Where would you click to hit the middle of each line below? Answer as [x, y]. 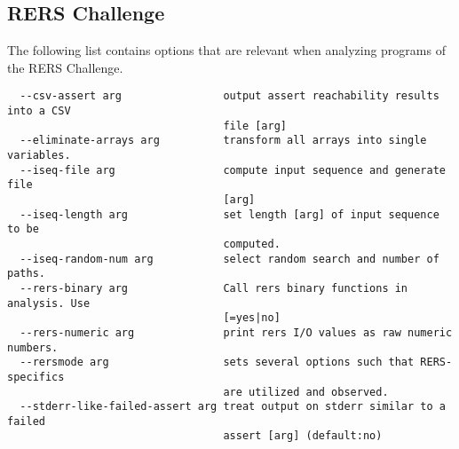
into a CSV [39, 111]
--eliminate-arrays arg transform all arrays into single [223, 141]
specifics [36, 377]
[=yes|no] [252, 318]
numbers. [33, 347]
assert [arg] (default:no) [303, 436]
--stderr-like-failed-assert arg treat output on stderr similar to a [233, 407]
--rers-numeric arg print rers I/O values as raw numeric [236, 332]
